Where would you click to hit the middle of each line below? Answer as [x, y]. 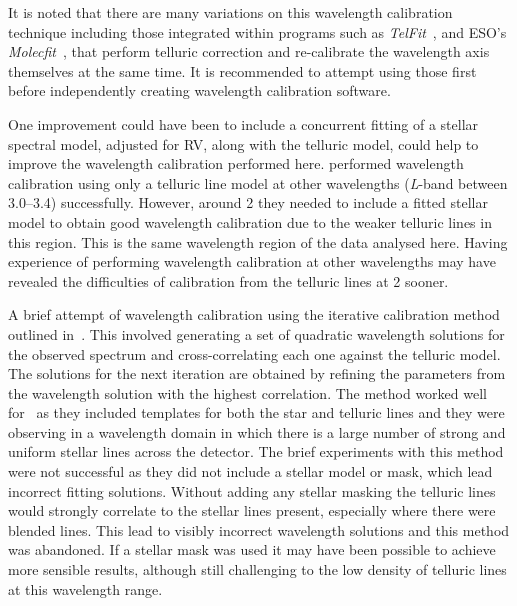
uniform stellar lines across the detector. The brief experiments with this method [256, 451]
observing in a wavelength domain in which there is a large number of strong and [257, 431]
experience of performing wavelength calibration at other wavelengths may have [252, 261]
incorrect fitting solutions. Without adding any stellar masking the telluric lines [252, 490]
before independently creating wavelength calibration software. [199, 90]
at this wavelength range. [85, 588]
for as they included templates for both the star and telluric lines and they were [256, 412]
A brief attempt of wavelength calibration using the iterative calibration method [254, 314]
